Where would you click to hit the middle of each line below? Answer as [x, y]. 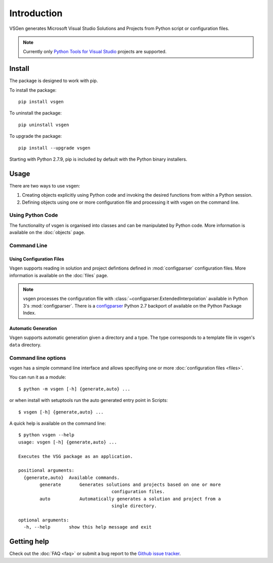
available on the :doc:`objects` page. [47, 233]
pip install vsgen [41, 102]
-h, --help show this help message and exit [87, 527]
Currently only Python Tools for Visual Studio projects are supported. [95, 52]
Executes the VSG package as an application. [76, 456]
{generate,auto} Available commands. [72, 477]
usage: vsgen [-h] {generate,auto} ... [68, 442]
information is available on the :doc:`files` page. [59, 275]
